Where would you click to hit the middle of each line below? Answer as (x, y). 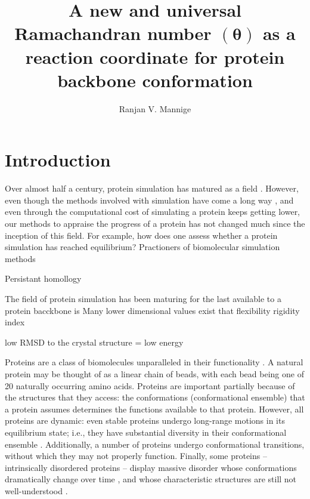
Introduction (58, 160)
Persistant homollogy (43, 278)
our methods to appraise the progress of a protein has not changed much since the (155, 223)
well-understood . (36, 490)
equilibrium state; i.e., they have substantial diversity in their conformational (146, 432)
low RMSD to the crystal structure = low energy (94, 342)
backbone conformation (155, 80)
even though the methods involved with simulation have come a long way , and (149, 200)
